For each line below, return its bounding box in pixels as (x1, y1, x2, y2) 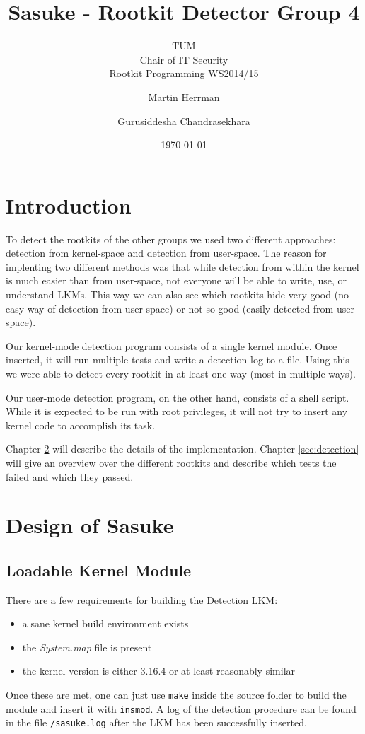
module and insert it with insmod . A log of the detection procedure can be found (6, 701, 357, 716)
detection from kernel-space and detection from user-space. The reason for (6, 245, 327, 260)
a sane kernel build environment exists (22, 616, 189, 631)
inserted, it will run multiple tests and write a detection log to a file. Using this (6, 352, 349, 367)
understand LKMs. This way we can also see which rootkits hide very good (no (6, 287, 349, 301)
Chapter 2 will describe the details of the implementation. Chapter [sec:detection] (6, 441, 359, 456)
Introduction (6, 190, 132, 219)
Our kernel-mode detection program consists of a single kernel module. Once (6, 338, 337, 353)
